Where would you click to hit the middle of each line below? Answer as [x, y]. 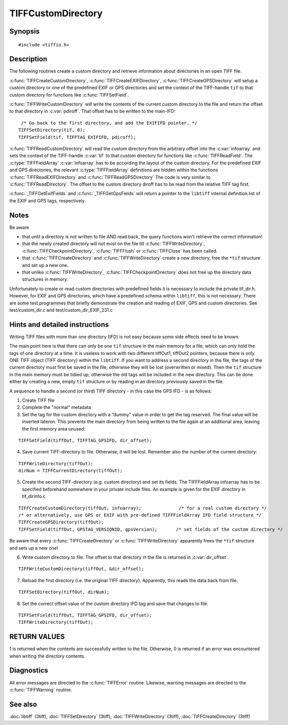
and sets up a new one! [34, 548]
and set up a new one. [45, 265]
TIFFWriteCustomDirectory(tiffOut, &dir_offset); [81, 569]
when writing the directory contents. [47, 656]
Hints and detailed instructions [59, 325]
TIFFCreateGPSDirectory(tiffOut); [61, 522]
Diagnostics [29, 670]
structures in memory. [45, 279]
